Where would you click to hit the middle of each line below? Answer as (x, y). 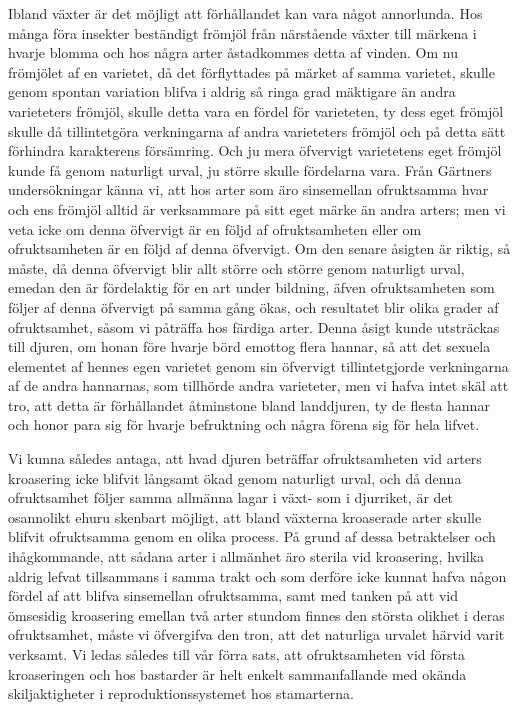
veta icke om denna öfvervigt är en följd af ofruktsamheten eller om (215, 228)
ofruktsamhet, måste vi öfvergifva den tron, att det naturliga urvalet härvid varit (256, 634)
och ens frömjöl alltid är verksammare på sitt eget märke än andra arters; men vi (257, 208)
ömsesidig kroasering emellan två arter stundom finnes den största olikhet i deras (256, 614)
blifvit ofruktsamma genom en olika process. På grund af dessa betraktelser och (252, 536)
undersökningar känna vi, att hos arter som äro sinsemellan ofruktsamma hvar (248, 189)
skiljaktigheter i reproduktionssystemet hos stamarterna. (181, 693)
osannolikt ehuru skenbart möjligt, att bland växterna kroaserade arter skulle (245, 516)
